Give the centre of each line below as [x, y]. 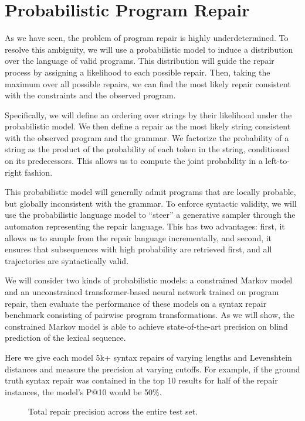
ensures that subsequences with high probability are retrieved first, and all [138, 249]
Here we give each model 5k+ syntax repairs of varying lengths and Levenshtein [148, 357]
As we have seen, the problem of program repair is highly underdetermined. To [147, 38]
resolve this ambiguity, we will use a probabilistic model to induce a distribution [149, 49]
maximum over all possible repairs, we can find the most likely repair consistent [148, 83]
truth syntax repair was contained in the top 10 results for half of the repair [141, 380]
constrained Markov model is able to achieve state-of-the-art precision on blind [146, 326]
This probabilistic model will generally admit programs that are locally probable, [150, 192]
